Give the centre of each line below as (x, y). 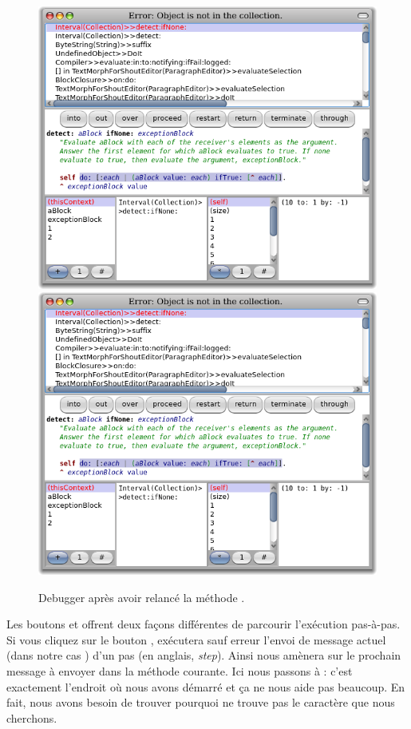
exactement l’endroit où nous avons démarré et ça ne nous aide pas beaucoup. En (206, 686)
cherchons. (32, 717)
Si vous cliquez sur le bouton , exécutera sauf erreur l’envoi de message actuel (196, 639)
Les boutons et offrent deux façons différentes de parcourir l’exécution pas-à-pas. (204, 624)
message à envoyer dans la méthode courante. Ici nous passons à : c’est (180, 670)
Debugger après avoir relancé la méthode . (142, 597)
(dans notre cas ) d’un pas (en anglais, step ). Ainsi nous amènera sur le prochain (204, 655)
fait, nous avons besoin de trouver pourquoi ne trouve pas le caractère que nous (201, 702)
